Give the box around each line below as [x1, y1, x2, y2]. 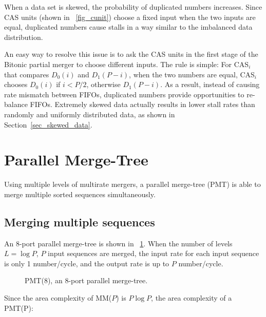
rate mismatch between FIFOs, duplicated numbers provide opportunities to [4, 89, 244, 99]
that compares [4, 69, 49, 79]
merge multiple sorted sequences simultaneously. [4, 188, 156, 199]
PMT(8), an [25, 275, 63, 286]
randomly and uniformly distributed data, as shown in [4, 109, 175, 119]
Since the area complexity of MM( [4, 292, 112, 303]
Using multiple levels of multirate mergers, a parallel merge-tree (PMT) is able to [4, 179, 261, 189]
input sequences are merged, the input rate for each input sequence [48, 248, 259, 259]
